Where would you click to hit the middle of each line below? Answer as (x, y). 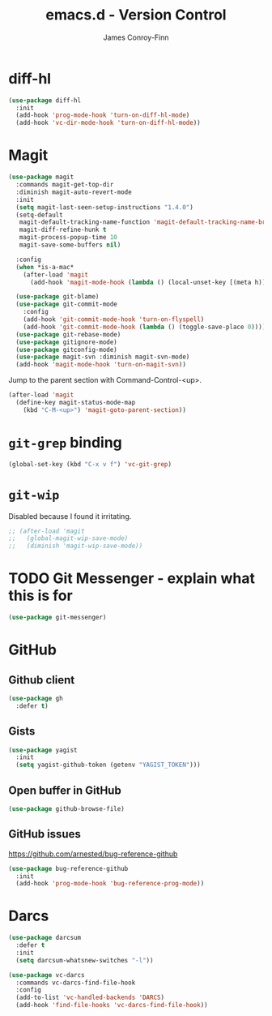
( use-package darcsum (45, 938)
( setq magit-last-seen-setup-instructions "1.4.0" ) (105, 207)
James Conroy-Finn (136, 37)
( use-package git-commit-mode (66, 304)
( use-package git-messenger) (57, 618)
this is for (40, 596)
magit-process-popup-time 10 (68, 238)
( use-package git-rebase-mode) (68, 334)
